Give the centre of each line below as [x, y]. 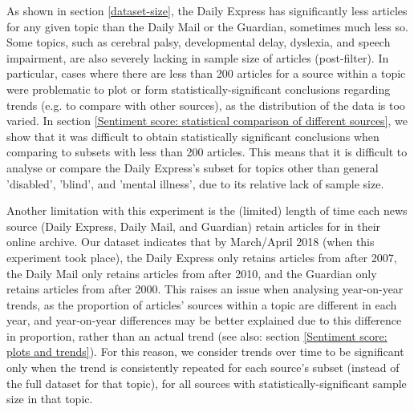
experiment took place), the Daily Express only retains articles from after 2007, [202, 257]
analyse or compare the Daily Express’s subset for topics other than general [193, 167]
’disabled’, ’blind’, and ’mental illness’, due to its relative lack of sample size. [195, 183]
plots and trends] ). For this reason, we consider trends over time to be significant [205, 351]
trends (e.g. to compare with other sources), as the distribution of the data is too [206, 105]
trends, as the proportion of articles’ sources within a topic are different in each [202, 304]
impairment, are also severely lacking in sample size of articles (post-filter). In [198, 57]
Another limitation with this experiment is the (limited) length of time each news [207, 210]
